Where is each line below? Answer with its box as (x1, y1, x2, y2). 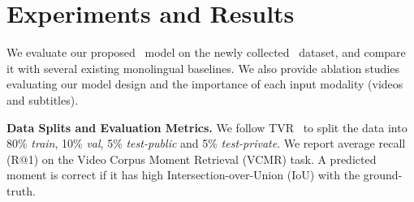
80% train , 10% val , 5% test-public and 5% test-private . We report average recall (6, 135, 406, 152)
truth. (6, 182, 36, 199)
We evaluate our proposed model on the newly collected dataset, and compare (6, 44, 406, 61)
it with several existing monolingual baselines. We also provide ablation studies (6, 59, 400, 76)
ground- (363, 166, 403, 183)
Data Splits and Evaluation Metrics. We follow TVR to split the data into (6, 118, 408, 135)
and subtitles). (6, 91, 79, 108)
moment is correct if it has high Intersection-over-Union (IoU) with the (6, 166, 360, 183)
